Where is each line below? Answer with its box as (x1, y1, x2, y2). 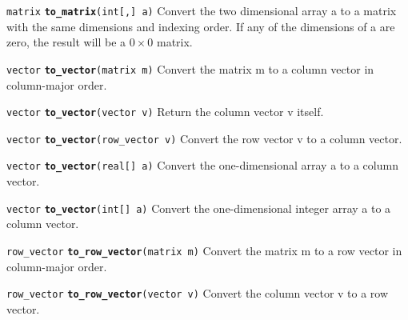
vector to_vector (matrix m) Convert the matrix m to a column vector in (6, 60, 374, 77)
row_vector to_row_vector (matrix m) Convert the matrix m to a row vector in (6, 242, 402, 258)
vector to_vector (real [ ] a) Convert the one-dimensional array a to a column (6, 157, 398, 174)
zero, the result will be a (6, 34, 126, 50)
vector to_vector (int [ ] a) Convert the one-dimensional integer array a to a (6, 199, 391, 216)
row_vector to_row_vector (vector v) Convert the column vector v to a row (6, 285, 389, 302)
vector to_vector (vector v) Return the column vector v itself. (6, 103, 324, 120)
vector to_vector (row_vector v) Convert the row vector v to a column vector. (6, 130, 402, 146)
